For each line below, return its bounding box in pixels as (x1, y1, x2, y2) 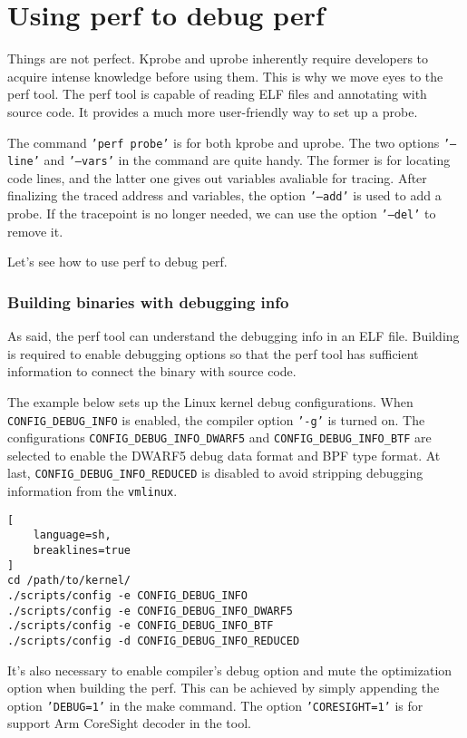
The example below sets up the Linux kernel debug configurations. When (7, 392, 413, 411)
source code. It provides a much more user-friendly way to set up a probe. (7, 102, 418, 121)
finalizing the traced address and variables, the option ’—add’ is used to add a (7, 186, 442, 205)
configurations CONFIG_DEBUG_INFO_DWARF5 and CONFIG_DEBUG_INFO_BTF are (7, 428, 432, 447)
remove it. (7, 221, 63, 240)
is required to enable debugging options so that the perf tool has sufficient (7, 344, 419, 363)
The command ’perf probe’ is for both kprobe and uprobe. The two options (7, 132, 440, 151)
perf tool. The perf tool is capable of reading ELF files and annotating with (7, 84, 427, 103)
